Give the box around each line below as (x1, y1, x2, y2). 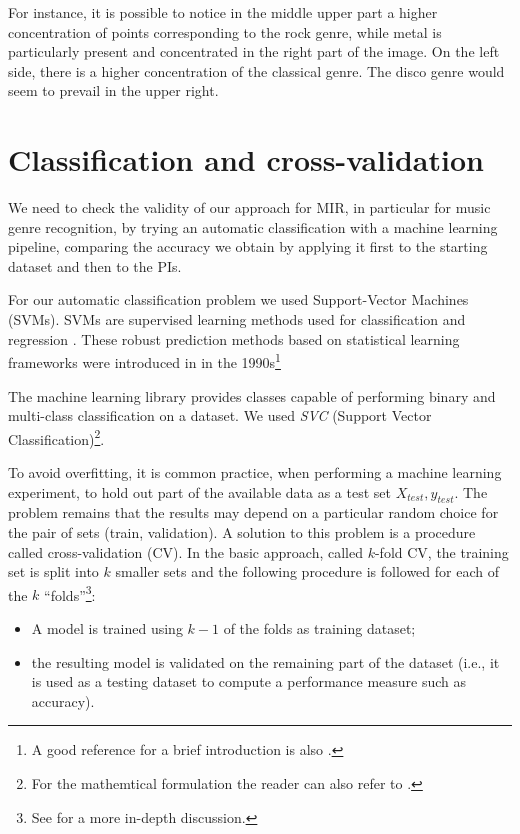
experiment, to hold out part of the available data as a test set (8, 481, 391, 502)
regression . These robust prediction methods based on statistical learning (8, 328, 460, 349)
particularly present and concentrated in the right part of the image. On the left (8, 41, 500, 62)
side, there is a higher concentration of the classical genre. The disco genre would (8, 60, 505, 81)
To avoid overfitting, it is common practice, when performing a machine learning (8, 461, 502, 482)
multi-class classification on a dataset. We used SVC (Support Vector (8, 405, 432, 426)
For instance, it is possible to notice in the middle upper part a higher (8, 2, 438, 22)
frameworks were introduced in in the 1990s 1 (8, 349, 281, 372)
